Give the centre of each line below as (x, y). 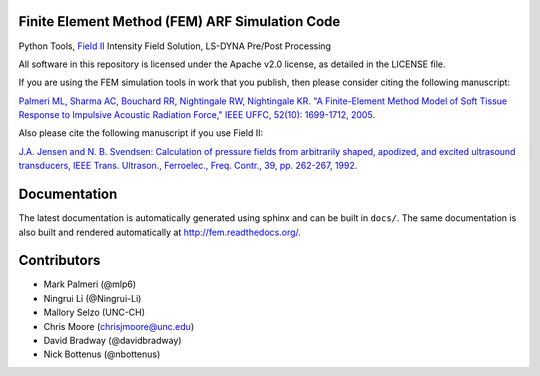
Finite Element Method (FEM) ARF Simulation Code (179, 21)
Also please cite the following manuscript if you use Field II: (141, 133)
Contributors (59, 260)
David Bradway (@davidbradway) (112, 341)
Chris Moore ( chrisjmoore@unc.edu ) (119, 326)
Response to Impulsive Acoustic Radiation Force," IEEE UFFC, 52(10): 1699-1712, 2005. (196, 115)
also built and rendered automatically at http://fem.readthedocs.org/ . (160, 232)
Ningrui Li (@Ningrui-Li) (92, 298)
